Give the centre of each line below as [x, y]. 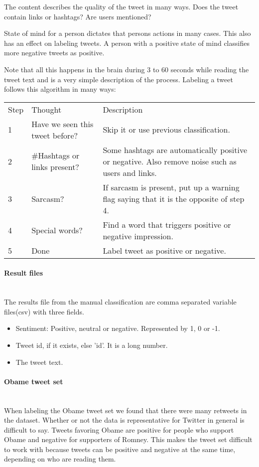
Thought [47, 109]
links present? [55, 167]
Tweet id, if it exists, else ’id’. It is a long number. [92, 345]
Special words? [57, 230]
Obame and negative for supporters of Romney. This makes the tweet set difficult [128, 439]
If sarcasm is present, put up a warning [171, 187]
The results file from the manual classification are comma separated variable [120, 302]
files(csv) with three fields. [44, 311]
